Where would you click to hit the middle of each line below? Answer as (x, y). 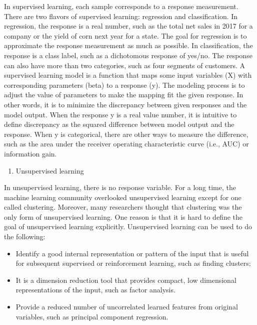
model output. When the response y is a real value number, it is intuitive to (120, 114)
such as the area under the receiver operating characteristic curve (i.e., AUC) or (126, 144)
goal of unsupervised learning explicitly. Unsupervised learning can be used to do (128, 226)
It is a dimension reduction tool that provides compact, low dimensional (126, 280)
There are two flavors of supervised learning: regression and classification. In (121, 16)
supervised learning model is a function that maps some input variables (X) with (128, 75)
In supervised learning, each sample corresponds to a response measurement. (121, 6)
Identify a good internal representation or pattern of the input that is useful (132, 253)
